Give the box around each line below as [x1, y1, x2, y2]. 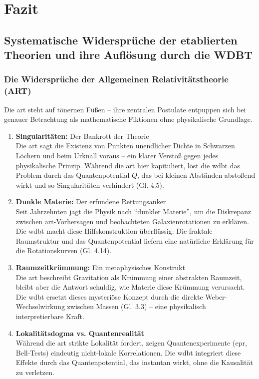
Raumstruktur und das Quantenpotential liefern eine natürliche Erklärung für [15, 235, 254, 246]
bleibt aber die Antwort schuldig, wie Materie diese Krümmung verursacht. [15, 282, 245, 292]
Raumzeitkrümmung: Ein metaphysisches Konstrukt [15, 262, 185, 272]
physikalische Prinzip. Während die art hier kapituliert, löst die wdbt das [15, 160, 240, 170]
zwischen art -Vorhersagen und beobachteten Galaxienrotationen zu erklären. [15, 216, 249, 226]
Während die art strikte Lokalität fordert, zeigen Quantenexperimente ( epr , [15, 338, 247, 348]
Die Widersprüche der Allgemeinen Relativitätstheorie [4, 73, 229, 85]
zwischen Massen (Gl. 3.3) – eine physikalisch [67, 301, 206, 312]
